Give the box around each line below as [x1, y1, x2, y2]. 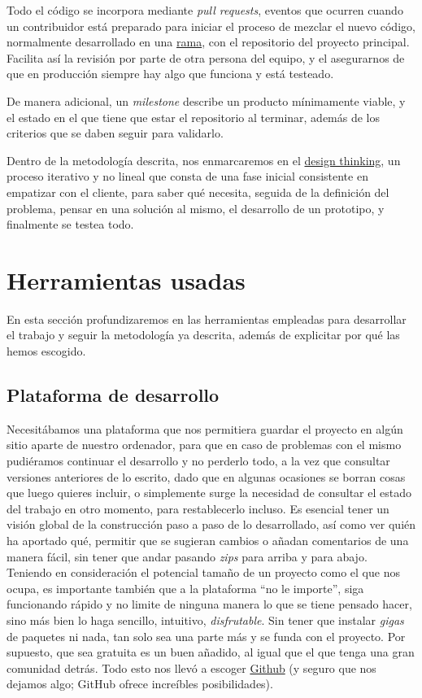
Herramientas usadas [7, 263, 246, 296]
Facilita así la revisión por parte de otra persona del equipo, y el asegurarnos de [7, 49, 405, 66]
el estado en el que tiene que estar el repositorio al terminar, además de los [7, 108, 381, 125]
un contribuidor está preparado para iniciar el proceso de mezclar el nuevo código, [7, 17, 415, 34]
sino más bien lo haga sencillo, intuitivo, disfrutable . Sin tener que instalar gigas [7, 611, 404, 628]
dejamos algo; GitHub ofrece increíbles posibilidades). [7, 675, 273, 692]
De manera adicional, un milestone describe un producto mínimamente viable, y [7, 92, 406, 109]
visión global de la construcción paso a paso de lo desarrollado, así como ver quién [7, 516, 416, 533]
